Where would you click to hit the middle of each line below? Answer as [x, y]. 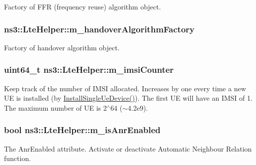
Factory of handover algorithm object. [62, 47]
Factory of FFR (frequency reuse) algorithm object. [83, 6]
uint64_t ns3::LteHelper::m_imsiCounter [89, 70]
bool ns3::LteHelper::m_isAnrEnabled [82, 130]
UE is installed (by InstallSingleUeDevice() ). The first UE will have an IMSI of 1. [128, 98]
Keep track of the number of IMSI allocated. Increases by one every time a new [125, 88]
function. [18, 158]
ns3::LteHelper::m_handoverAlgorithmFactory [99, 29]
